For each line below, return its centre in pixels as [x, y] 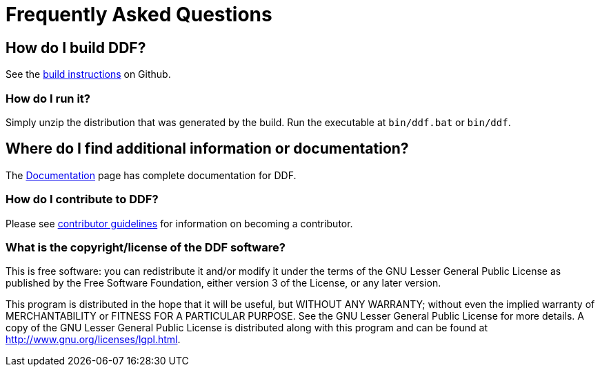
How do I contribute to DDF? [82, 199]
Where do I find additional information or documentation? [207, 149]
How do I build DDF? [76, 48]
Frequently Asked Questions [139, 14]
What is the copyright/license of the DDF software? [146, 247]
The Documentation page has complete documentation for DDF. [151, 175]
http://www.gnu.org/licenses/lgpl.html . [93, 340]
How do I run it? [48, 98]
